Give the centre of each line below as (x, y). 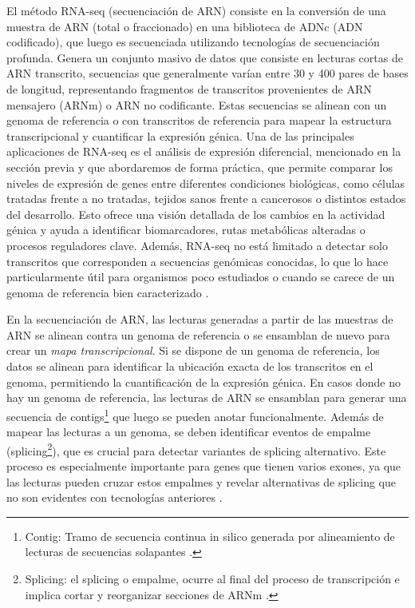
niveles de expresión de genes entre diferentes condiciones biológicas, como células (206, 183)
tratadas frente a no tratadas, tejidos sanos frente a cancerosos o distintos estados (206, 199)
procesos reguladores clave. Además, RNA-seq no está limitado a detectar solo (197, 245)
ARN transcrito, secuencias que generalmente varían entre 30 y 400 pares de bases (207, 73)
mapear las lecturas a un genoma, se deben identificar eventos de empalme (189, 432)
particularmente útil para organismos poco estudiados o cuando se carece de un (201, 277)
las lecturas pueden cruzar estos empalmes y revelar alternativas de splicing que (201, 481)
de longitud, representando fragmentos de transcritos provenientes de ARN (189, 88)
